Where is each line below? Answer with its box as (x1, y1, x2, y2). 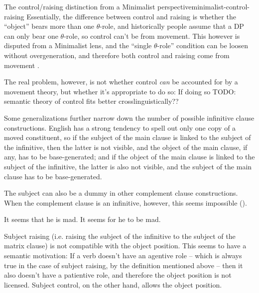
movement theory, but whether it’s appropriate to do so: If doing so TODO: (4, 86, 236, 96)
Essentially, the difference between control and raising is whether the (26, 11, 236, 21)
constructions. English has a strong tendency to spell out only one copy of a (4, 122, 236, 133)
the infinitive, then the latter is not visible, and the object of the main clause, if (4, 142, 248, 152)
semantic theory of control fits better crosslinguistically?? (4, 96, 179, 106)
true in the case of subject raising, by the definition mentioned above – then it (4, 260, 243, 270)
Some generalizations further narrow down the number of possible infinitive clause (4, 112, 255, 123)
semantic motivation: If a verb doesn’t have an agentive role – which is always (4, 250, 242, 261)
